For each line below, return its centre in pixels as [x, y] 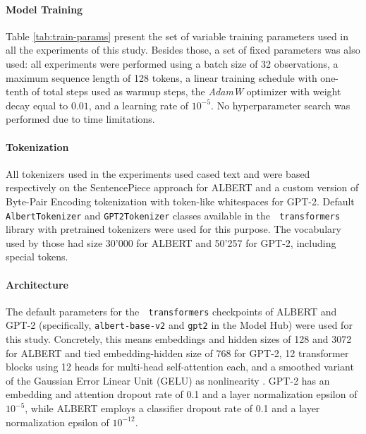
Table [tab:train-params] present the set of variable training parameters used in [177, 36]
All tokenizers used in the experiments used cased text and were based [158, 173]
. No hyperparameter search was [281, 105]
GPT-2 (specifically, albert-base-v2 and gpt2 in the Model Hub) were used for [179, 325]
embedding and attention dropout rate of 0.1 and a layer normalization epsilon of [182, 394]
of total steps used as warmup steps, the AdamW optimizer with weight [186, 91]
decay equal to [37, 105]
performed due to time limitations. [80, 119]
